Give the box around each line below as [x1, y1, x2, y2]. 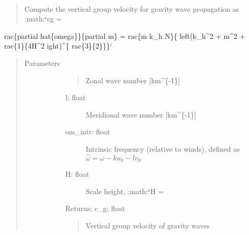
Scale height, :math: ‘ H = [85, 185, 164, 196]
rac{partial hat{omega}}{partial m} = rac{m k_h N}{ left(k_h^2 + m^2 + [4, 30, 245, 41]
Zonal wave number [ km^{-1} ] [85, 75, 180, 85]
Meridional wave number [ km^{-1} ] [85, 109, 196, 120]
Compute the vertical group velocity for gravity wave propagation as [24, 3, 239, 14]
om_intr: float [65, 126, 110, 137]
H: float [65, 169, 89, 179]
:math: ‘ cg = [24, 13, 62, 24]
